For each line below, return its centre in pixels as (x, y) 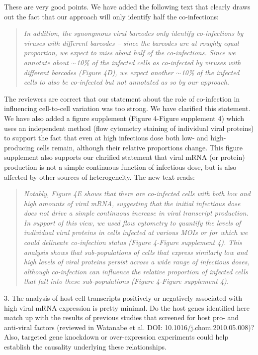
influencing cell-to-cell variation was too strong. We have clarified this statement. (127, 108)
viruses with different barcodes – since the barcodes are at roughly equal (131, 43)
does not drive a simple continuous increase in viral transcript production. (136, 213)
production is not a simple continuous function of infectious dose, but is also (120, 167)
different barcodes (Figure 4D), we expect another (98, 72)
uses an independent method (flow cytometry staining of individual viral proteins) (129, 128)
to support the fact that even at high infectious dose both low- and (106, 138)
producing (19, 147)
